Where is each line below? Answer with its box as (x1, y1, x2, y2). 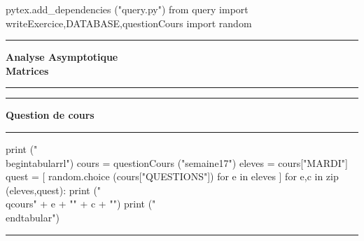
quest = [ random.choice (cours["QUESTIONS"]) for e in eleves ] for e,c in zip (6, 169, 339, 184)
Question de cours (6, 108, 94, 122)
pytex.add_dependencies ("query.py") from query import (6, 2, 248, 16)
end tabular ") (6, 210, 59, 224)
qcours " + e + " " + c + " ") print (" (6, 196, 156, 211)
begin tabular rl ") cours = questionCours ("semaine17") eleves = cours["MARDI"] (6, 155, 348, 170)
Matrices (6, 63, 49, 78)
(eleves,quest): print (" (6, 182, 101, 197)
